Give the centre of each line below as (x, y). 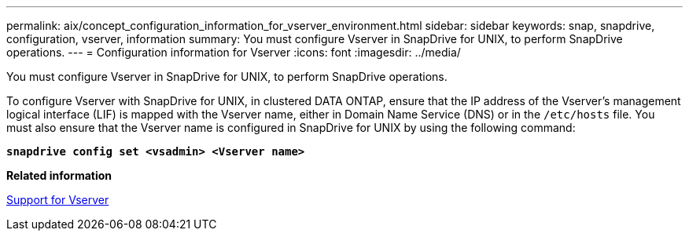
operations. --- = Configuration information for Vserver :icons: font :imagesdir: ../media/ (234, 52)
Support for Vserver (58, 200)
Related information (59, 175)
